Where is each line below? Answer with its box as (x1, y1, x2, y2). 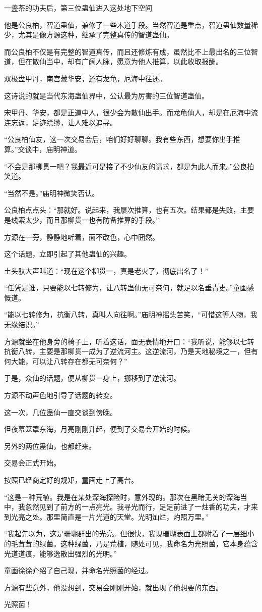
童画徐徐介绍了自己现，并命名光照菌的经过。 (4, 565, 152, 576)
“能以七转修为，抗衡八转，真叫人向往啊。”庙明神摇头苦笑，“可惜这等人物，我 (4, 309, 257, 320)
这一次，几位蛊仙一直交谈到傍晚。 (4, 406, 117, 417)
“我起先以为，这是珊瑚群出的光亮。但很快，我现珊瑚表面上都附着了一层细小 (4, 528, 254, 539)
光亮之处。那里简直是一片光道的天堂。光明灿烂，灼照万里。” (11, 511, 209, 522)
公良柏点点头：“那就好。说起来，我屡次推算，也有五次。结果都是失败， (4, 205, 240, 215)
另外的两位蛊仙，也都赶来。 (4, 440, 96, 451)
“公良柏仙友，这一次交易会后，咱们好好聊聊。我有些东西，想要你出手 (4, 134, 233, 144)
